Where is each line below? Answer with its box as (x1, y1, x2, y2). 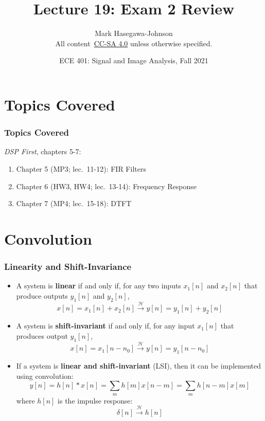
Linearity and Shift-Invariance (4, 260, 132, 272)
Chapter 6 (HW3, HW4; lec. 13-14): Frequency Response (16, 180, 197, 191)
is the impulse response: (58, 395, 133, 406)
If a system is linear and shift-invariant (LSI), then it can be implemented (16, 360, 261, 371)
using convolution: (16, 370, 74, 381)
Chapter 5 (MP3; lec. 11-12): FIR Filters (16, 163, 146, 174)
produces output (16, 330, 68, 341)
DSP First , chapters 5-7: (4, 146, 81, 157)
